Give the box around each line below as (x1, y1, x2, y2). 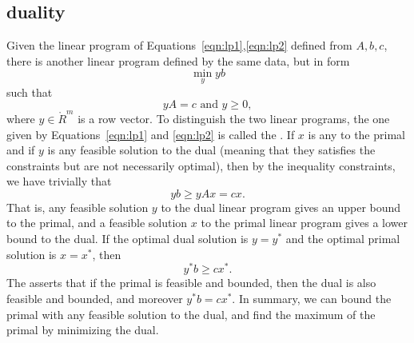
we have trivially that (6, 173, 112, 189)
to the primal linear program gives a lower (201, 214, 408, 231)
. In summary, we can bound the (232, 289, 392, 306)
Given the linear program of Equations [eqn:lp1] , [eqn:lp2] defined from (6, 37, 352, 54)
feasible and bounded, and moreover (6, 289, 183, 306)
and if (6, 142, 35, 158)
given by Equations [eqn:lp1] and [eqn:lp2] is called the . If (6, 126, 295, 142)
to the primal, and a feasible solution (6, 214, 188, 231)
